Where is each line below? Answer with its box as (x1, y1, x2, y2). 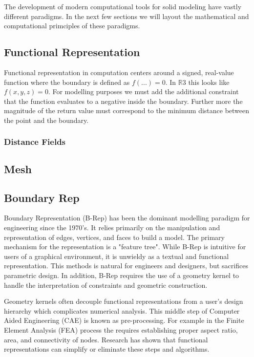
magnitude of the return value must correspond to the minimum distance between (4, 105, 250, 116)
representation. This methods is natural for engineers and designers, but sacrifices (4, 260, 248, 271)
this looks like (188, 77, 230, 87)
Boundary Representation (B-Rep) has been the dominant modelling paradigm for (4, 213, 250, 223)
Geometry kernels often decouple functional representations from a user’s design (4, 296, 243, 306)
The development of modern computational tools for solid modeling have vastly (4, 1, 242, 11)
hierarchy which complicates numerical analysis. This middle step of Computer (4, 305, 240, 316)
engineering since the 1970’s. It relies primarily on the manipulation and (4, 222, 220, 232)
